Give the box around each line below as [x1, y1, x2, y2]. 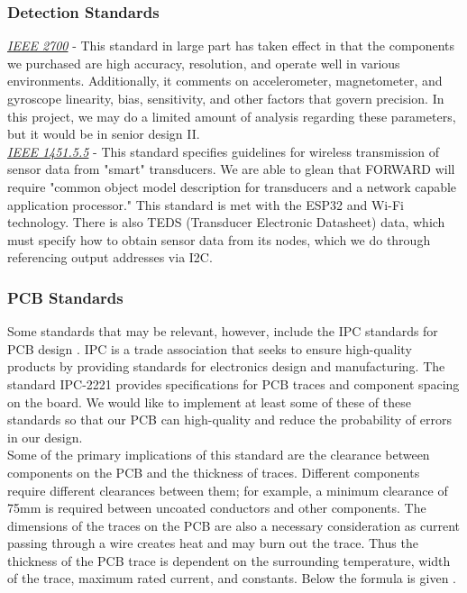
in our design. [7, 427, 83, 446]
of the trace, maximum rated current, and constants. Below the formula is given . [7, 569, 456, 588]
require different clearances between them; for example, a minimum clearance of [7, 480, 448, 499]
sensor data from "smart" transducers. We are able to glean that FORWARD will [7, 160, 455, 178]
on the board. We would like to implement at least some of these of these [7, 392, 411, 411]
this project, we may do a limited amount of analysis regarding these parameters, [7, 106, 456, 125]
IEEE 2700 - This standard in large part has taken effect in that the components [7, 36, 455, 55]
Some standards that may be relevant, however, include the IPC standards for [7, 322, 438, 341]
